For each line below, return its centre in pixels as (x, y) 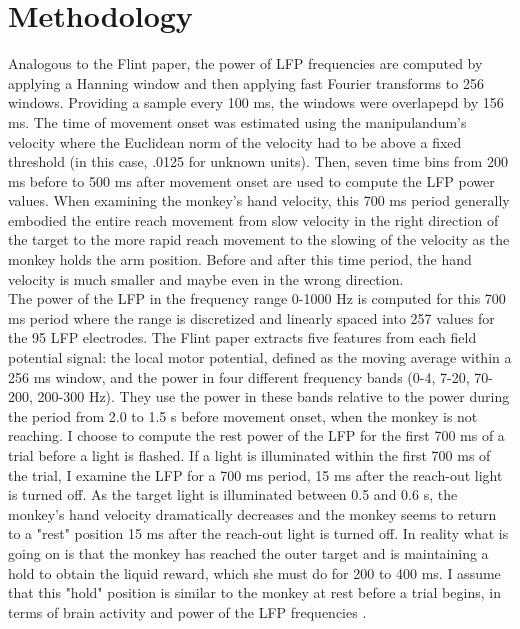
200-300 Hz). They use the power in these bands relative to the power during (273, 396)
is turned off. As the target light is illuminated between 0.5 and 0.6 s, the (233, 494)
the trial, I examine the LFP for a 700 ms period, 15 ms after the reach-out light (255, 474)
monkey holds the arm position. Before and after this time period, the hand (240, 259)
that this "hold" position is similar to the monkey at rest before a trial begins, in (254, 592)
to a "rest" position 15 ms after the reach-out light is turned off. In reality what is (258, 533)
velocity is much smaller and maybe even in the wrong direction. (206, 278)
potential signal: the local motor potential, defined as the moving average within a (260, 357)
